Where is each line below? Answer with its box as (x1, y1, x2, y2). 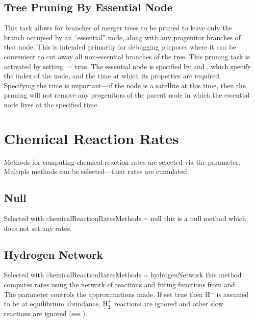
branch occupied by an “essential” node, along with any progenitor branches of (4, 32, 241, 42)
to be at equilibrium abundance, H (4, 298, 108, 309)
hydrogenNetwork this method (150, 270, 242, 280)
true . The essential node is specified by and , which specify (75, 61, 251, 71)
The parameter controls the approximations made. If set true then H (4, 289, 210, 299)
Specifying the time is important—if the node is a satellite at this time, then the (4, 80, 246, 90)
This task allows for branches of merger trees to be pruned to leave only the (4, 23, 232, 33)
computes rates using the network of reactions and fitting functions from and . (4, 279, 239, 290)
